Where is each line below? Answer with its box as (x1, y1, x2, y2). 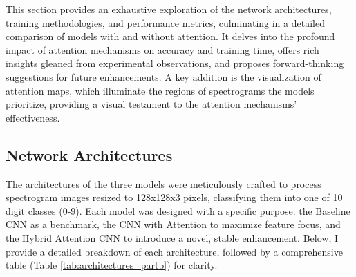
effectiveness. (6, 110, 60, 124)
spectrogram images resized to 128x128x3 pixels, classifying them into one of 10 (6, 190, 343, 204)
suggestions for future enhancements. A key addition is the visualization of (6, 69, 321, 84)
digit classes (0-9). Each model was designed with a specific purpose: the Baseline (6, 203, 350, 218)
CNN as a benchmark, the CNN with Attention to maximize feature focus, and (6, 217, 341, 231)
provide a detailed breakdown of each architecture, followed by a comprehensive (6, 244, 343, 258)
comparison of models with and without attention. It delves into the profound (6, 29, 335, 44)
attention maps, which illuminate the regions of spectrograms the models (6, 83, 315, 97)
